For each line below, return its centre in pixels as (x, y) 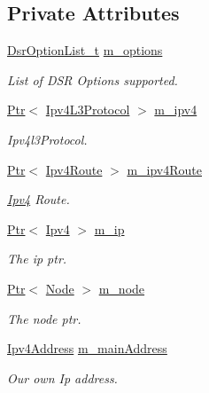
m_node (122, 288)
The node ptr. (44, 318)
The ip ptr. (37, 259)
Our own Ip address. (62, 377)
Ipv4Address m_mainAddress (87, 348)
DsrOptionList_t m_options (85, 50)
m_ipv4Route (164, 169)
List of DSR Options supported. (93, 79)
